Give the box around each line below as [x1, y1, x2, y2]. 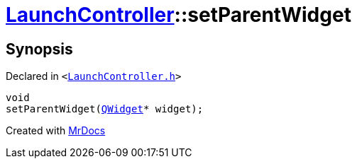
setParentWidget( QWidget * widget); [6, 103, 204, 115]
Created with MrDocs [6, 124, 106, 137]
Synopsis [6, 40, 73, 58]
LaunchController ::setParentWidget [6, 3, 351, 27]
